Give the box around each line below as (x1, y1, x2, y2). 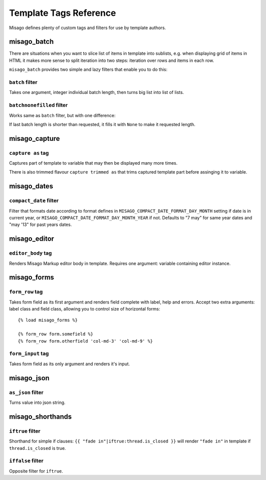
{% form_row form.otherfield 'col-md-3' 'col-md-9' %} (18, 338, 153, 344)
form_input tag (9, 350, 49, 357)
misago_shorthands (9, 412, 72, 421)
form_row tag (9, 288, 43, 295)
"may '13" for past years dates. (9, 221, 72, 227)
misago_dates (9, 182, 54, 190)
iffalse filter (9, 457, 44, 464)
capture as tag (9, 149, 49, 156)
